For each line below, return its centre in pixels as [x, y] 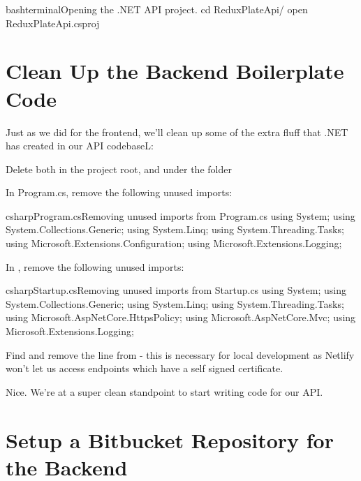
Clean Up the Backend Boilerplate [175, 71]
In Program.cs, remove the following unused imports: [119, 192]
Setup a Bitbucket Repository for [170, 439]
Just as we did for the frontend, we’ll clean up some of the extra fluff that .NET [177, 132]
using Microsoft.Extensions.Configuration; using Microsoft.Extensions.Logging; [174, 243]
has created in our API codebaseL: [80, 146]
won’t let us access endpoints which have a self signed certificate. [145, 368]
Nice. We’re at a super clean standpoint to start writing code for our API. [164, 391]
